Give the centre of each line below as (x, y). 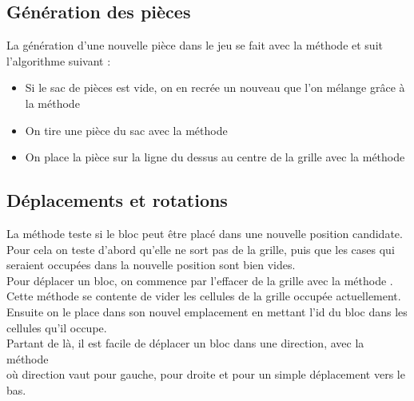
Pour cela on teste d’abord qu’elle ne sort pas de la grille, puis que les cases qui (201, 249)
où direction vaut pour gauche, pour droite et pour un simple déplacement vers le (206, 374)
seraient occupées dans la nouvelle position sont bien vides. (151, 265)
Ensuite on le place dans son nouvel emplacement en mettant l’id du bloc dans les (207, 311)
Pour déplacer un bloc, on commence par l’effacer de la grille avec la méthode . (200, 280)
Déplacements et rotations (117, 200)
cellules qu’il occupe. (57, 327)
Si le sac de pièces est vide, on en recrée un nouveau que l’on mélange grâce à (215, 87)
